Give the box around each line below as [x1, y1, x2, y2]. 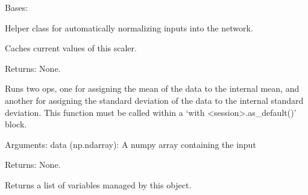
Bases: [5, 1, 28, 13]
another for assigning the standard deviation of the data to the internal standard [5, 94, 304, 106]
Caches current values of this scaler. [5, 42, 137, 54]
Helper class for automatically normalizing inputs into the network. [5, 21, 253, 34]
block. [5, 118, 27, 130]
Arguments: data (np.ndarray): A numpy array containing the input [5, 138, 256, 150]
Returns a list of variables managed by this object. [5, 178, 192, 191]
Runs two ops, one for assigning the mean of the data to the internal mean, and [5, 82, 300, 95]
